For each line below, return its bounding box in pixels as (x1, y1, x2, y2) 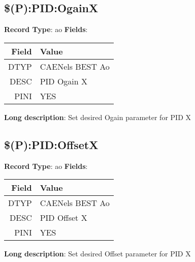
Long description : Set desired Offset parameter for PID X (4, 248, 191, 259)
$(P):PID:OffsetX (4, 136, 99, 152)
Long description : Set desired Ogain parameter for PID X (4, 111, 191, 122)
